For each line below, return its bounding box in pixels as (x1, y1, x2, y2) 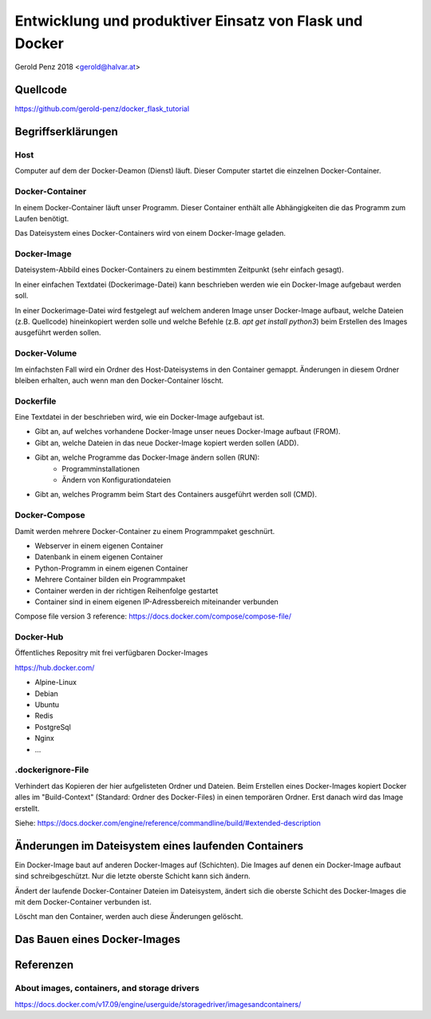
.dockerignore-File (14, 764, 89, 775)
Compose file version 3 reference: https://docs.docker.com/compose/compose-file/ (14, 611, 291, 621)
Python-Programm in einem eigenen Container (34, 563, 188, 573)
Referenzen (14, 958, 74, 972)
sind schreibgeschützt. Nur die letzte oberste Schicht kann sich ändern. (14, 871, 251, 881)
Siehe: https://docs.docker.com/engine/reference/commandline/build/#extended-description (14, 818, 321, 827)
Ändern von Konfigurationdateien (61, 476, 172, 485)
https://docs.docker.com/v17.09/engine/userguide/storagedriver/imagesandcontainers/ (14, 999, 302, 1009)
